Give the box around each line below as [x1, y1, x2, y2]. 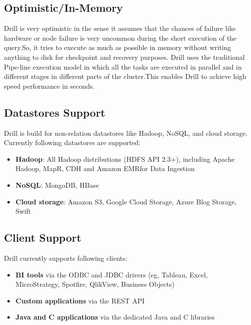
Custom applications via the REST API [15, 295, 145, 305]
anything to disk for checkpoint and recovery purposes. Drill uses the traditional [4, 51, 245, 62]
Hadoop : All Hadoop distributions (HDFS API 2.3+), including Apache [15, 153, 235, 164]
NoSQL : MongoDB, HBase [15, 179, 99, 190]
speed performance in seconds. [4, 80, 95, 91]
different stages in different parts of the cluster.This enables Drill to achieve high [4, 71, 247, 81]
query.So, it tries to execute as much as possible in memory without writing [4, 42, 231, 52]
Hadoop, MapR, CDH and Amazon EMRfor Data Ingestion [15, 163, 195, 174]
